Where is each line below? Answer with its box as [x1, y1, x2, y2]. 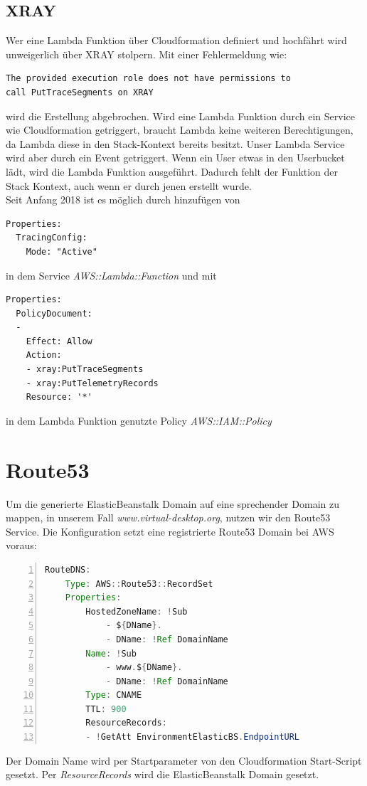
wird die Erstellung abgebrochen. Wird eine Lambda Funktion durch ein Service [6, 108, 355, 123]
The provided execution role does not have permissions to [6, 73, 291, 84]
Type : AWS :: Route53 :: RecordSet [65, 578, 213, 589]
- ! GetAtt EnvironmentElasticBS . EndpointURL [85, 732, 300, 743]
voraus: [6, 538, 37, 553]
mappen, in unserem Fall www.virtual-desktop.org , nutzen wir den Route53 [6, 510, 331, 525]
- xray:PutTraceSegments [26, 364, 144, 375]
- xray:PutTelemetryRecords [26, 378, 159, 388]
